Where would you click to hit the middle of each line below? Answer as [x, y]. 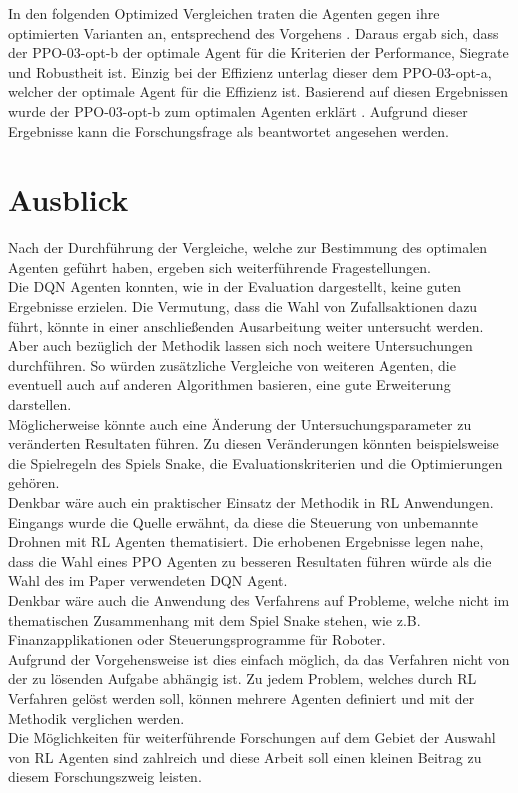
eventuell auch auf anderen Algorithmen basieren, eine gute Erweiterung [229, 384]
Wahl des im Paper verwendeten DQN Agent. [148, 580]
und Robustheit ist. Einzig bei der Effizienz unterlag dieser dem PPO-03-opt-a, [250, 71]
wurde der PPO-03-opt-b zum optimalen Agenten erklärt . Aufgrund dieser [238, 110]
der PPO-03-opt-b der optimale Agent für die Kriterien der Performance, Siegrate [258, 52]
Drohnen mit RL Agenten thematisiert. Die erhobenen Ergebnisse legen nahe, [246, 541]
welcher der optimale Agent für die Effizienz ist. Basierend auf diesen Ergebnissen [258, 91]
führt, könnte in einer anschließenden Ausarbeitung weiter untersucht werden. [246, 325]
